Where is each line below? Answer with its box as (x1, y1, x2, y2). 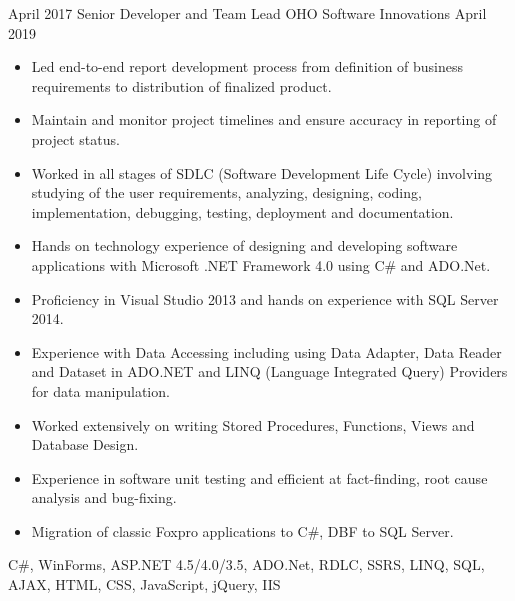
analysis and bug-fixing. (31, 487, 177, 508)
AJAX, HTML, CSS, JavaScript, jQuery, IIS (8, 574, 281, 595)
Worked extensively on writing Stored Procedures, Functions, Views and (31, 414, 475, 435)
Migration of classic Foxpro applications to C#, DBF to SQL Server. (31, 520, 454, 541)
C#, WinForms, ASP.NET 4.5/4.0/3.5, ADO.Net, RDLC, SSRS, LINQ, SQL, (8, 554, 485, 575)
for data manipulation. (31, 380, 170, 401)
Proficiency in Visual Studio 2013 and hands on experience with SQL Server (31, 288, 499, 309)
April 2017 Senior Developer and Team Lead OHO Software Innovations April (8, 3, 487, 23)
